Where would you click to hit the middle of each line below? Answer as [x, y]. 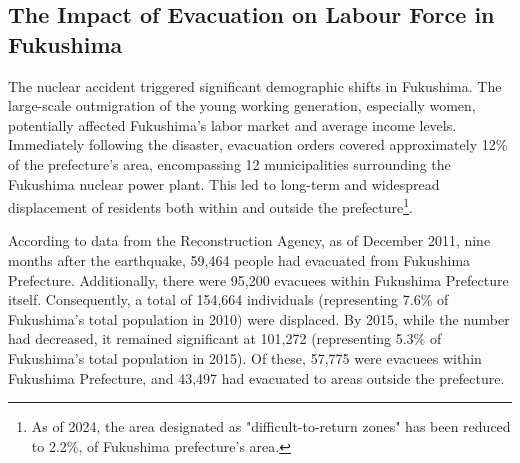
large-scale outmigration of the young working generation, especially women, [242, 105]
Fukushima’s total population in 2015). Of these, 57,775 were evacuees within [245, 357]
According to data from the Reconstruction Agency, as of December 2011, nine [249, 240]
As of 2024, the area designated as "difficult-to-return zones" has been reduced [271, 426]
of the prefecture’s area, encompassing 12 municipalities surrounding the [229, 163]
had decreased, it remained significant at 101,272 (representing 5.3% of [225, 338]
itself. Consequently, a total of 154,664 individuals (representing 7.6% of [228, 299]
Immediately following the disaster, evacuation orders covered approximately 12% [258, 144]
